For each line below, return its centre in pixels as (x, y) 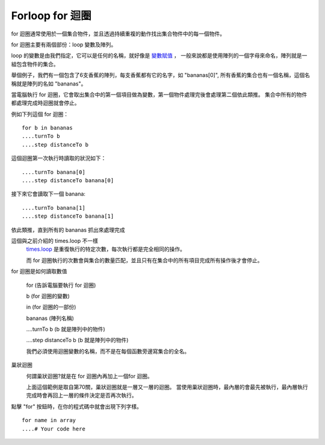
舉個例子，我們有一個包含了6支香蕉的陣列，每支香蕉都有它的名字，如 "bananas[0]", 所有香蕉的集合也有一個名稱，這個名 (160, 75)
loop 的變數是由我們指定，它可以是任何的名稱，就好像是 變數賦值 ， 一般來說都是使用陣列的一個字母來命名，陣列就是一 (159, 56)
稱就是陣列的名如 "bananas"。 (49, 84)
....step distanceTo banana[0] (68, 181)
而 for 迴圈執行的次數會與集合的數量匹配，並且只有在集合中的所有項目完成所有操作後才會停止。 (144, 260)
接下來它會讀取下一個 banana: (48, 194)
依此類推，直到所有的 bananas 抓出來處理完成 (68, 230)
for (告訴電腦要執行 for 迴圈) (61, 285)
